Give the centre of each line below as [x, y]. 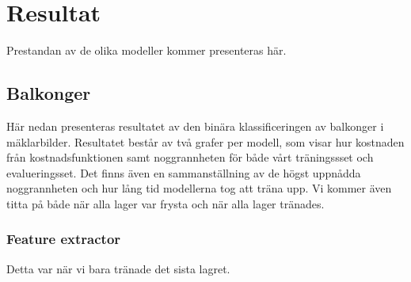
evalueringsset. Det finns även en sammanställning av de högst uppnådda [184, 172]
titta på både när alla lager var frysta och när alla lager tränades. [166, 203]
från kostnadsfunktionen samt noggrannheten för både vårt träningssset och [190, 157]
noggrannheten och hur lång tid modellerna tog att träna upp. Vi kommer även [199, 188]
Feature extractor [64, 239]
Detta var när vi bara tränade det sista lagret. [118, 268]
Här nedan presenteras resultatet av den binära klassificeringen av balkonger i [195, 126]
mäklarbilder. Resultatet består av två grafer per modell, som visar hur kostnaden [205, 141]
